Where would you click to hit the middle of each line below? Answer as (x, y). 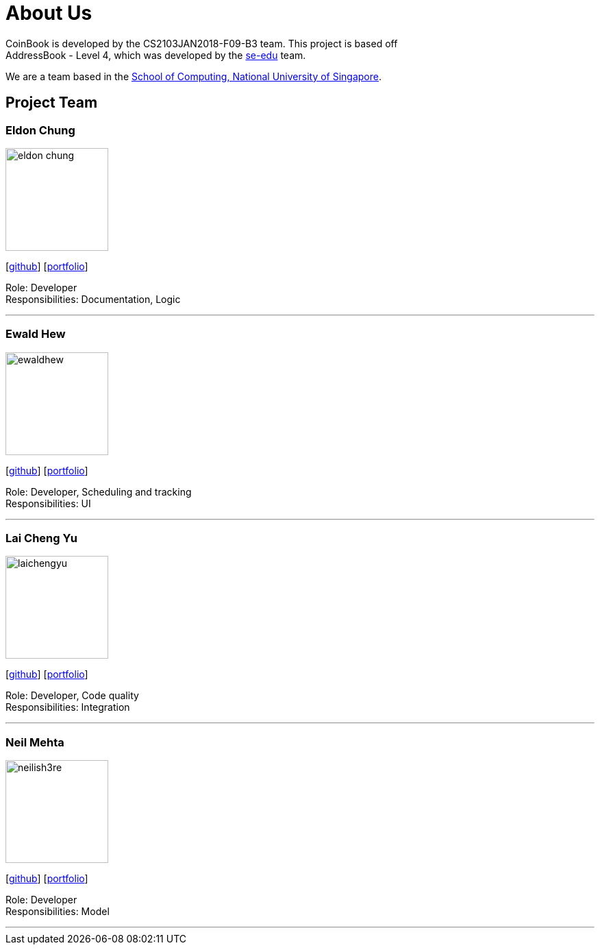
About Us (49, 13)
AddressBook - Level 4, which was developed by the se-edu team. (156, 55)
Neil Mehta (35, 742)
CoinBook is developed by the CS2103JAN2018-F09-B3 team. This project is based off (202, 43)
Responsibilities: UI (48, 503)
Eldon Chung (40, 130)
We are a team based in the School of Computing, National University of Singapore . (194, 76)
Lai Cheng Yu (41, 538)
